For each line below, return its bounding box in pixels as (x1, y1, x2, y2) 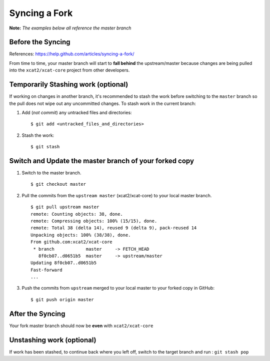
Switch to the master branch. (21, 170, 81, 176)
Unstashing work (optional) (9, 336, 96, 344)
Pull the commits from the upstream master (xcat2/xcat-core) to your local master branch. (21, 192, 212, 198)
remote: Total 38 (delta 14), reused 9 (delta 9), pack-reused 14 (30, 225, 197, 231)
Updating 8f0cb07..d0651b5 (30, 260, 97, 266)
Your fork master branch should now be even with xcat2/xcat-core (9, 323, 153, 329)
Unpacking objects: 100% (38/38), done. (30, 232, 131, 238)
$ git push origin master (30, 297, 94, 302)
